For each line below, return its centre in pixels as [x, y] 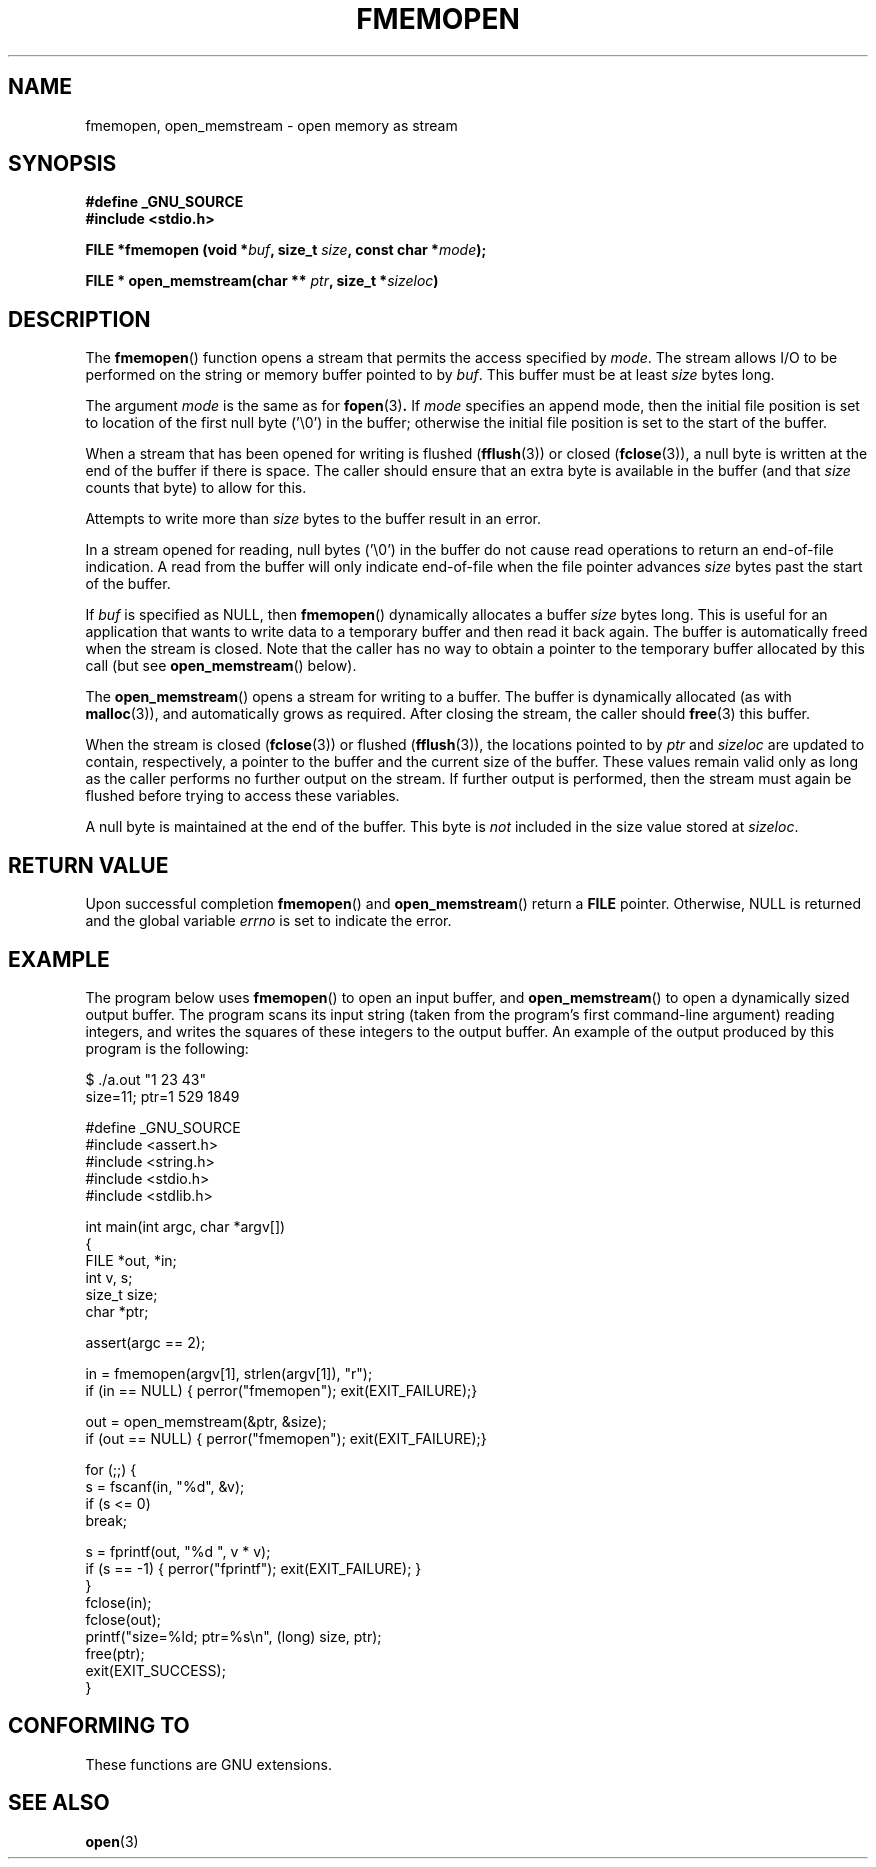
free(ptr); [115, 1653]
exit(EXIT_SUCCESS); [155, 1670]
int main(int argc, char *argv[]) [185, 1226]
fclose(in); [118, 1602]
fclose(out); [123, 1619]
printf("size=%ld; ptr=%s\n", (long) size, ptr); [233, 1636]
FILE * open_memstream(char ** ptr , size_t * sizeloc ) [262, 281]
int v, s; [109, 1277]
